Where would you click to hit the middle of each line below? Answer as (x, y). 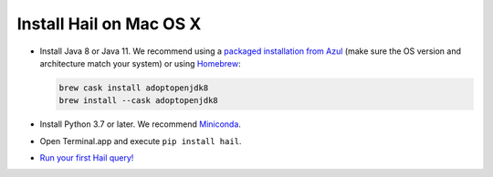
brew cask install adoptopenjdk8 (134, 88)
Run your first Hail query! (87, 158)
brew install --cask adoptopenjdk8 (138, 101)
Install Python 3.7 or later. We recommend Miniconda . (141, 124)
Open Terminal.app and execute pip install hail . (141, 141)
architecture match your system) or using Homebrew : (140, 63)
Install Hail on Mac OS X (109, 24)
